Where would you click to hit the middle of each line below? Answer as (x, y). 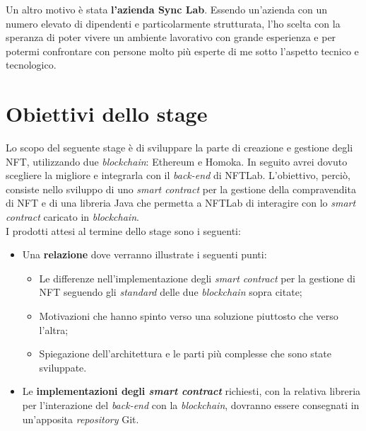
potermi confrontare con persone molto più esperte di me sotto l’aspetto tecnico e (182, 51)
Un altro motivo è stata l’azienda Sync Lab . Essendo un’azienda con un (167, 9)
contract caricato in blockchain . (72, 217)
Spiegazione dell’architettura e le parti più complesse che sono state (185, 354)
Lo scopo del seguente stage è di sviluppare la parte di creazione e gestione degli (179, 148)
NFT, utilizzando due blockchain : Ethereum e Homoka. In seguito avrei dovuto (177, 161)
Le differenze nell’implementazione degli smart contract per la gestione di (197, 278)
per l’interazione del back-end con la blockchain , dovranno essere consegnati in (191, 405)
